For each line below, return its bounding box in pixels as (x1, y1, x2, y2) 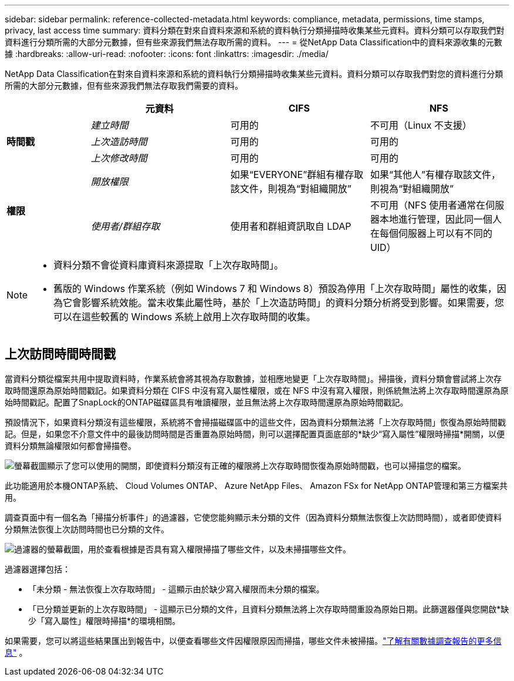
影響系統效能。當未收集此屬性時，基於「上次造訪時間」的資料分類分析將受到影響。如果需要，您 (82, 297, 505, 308)
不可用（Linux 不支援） (370, 119, 472, 131)
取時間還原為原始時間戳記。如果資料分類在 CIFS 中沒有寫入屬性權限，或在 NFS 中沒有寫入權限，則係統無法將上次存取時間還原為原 (5, 385, 509, 395)
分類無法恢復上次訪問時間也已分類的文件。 (5, 524, 169, 534)
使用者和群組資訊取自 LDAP (230, 220, 351, 232)
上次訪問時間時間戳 (5, 347, 116, 362)
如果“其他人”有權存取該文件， (370, 169, 501, 180)
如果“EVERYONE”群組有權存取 (230, 169, 364, 180)
